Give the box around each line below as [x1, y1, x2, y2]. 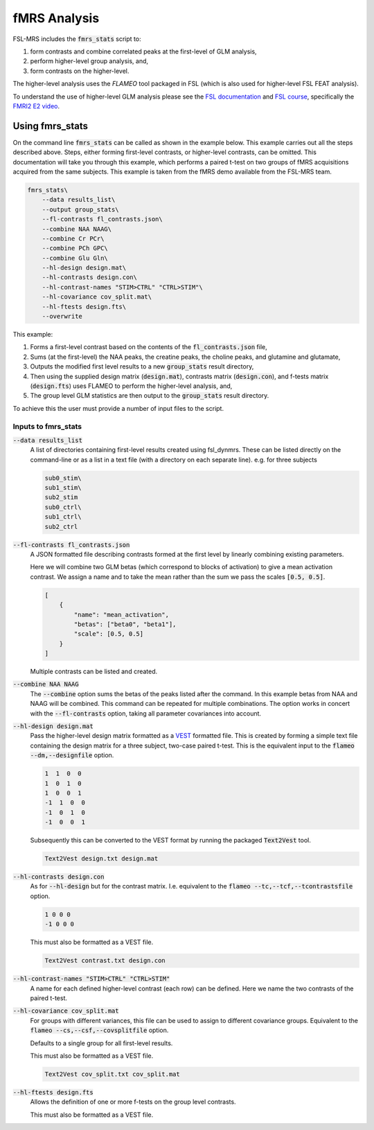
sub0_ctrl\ [44, 503, 82, 511]
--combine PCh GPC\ [42, 244, 109, 253]
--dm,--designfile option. [30, 751, 114, 759]
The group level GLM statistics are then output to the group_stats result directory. [30, 391, 269, 400]
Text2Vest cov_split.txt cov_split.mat [44, 1070, 180, 1078]
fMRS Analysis [12, 10, 100, 26]
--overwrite [42, 312, 83, 321]
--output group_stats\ [42, 205, 119, 213]
